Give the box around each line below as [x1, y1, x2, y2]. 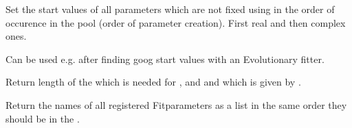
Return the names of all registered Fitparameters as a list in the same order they [5, 97, 347, 112]
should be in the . [5, 111, 80, 125]
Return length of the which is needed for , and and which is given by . [5, 75, 301, 89]
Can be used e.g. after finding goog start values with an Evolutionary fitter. [5, 51, 324, 66]
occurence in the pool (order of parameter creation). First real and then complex [5, 15, 346, 29]
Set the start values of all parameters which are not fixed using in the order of [5, 2, 335, 16]
